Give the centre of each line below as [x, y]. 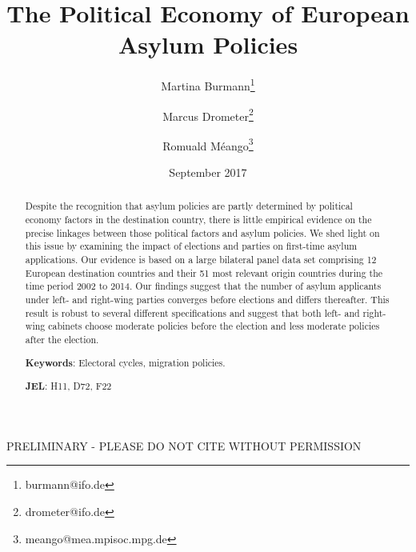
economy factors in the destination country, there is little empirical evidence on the [198, 220]
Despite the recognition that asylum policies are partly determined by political [189, 206]
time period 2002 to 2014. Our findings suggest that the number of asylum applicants [203, 286]
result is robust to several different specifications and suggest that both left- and [192, 312]
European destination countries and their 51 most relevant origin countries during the [204, 272]
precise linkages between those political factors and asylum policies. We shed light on [202, 232]
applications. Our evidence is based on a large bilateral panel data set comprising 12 [201, 260]
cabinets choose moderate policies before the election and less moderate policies [214, 326]
